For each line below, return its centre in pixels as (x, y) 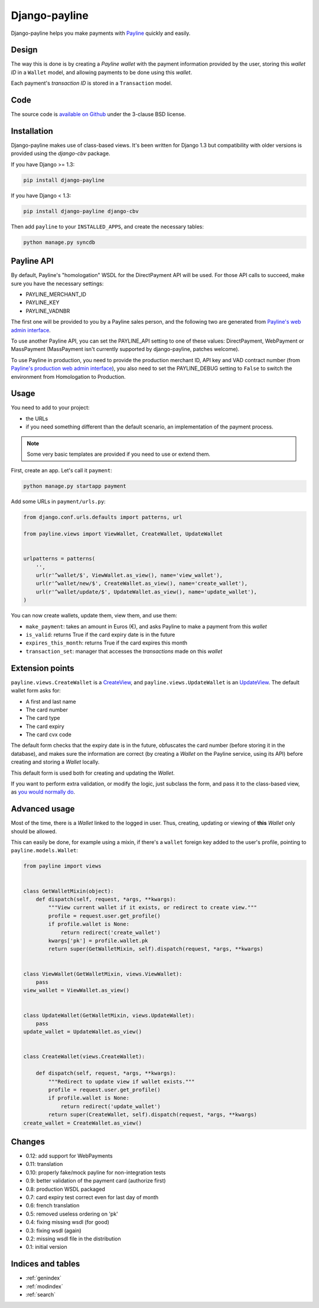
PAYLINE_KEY (43, 302)
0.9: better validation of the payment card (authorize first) (96, 1181)
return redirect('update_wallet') (110, 1106)
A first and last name (51, 701)
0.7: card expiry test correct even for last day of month (92, 1197)
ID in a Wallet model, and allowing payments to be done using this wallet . (101, 72)
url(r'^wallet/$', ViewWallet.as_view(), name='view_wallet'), (129, 575)
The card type (43, 718)
